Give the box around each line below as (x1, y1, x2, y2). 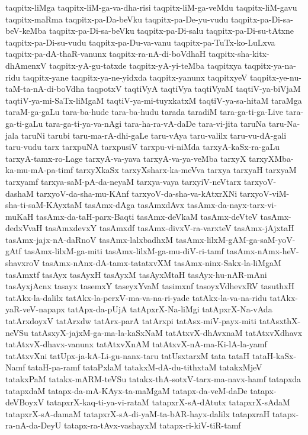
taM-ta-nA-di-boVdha (5, 82, 85, 95)
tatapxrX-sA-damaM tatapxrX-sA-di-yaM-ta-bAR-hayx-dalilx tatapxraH (5, 407, 270, 420)
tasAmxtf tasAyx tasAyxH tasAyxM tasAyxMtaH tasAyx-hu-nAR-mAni (5, 268, 267, 280)
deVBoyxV (5, 396, 44, 408)
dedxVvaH (5, 222, 43, 234)
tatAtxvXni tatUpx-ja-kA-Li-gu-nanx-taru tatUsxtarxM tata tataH (5, 349, 250, 362)
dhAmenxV (5, 59, 47, 71)
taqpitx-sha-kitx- (208, 47, 269, 60)
